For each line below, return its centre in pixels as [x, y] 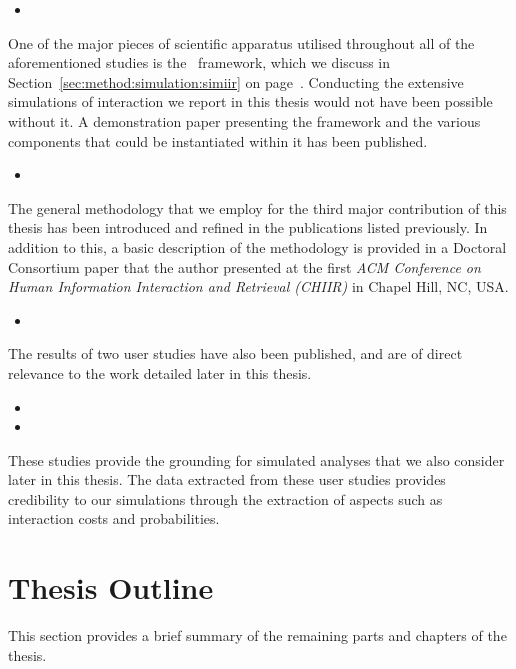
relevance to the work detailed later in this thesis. [160, 372]
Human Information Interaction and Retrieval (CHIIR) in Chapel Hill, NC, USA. [258, 286]
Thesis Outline [111, 587]
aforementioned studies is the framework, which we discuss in [199, 62]
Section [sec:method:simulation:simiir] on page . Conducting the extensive [236, 81]
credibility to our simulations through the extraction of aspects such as [225, 498]
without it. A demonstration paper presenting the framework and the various [244, 120]
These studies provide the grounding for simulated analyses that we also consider [256, 459]
